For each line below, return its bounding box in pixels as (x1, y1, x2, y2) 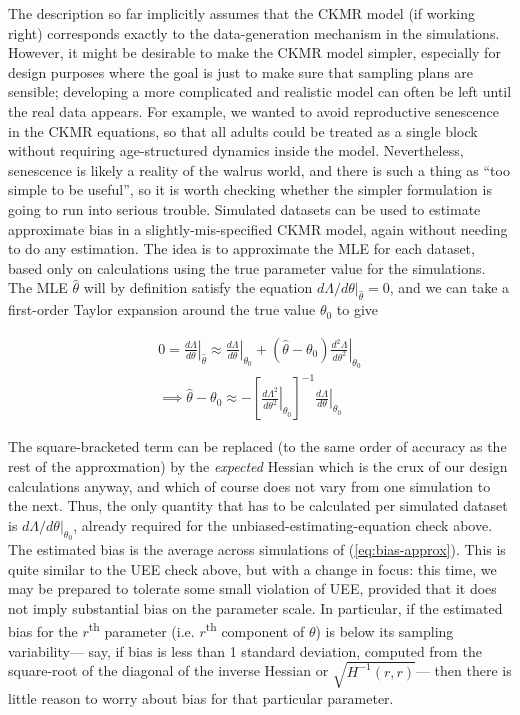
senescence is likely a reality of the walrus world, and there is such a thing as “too (8, 159, 510, 180)
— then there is (415, 660, 512, 681)
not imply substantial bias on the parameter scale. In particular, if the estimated (8, 597, 503, 618)
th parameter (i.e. (88, 618, 195, 642)
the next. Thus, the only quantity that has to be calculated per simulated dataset (8, 495, 508, 516)
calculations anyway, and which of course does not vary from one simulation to (8, 475, 491, 496)
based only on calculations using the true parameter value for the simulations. (8, 257, 486, 278)
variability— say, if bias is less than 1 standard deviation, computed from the (8, 640, 482, 661)
